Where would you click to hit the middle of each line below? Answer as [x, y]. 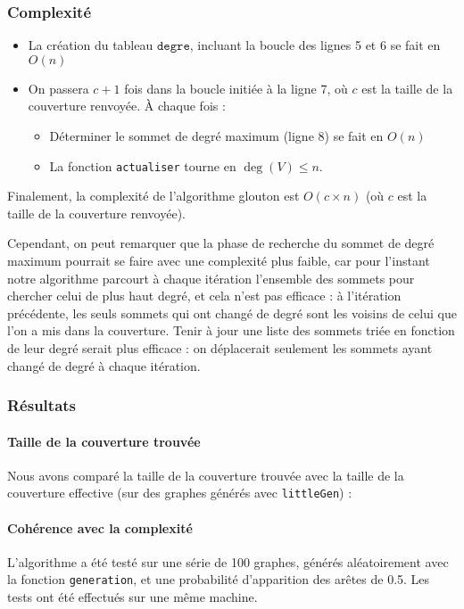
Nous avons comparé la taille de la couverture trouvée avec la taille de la [206, 475]
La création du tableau [91, 45]
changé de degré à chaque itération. [104, 365]
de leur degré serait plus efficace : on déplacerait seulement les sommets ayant [220, 348]
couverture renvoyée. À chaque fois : [127, 106]
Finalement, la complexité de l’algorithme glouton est [153, 196]
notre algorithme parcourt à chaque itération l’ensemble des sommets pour [211, 278]
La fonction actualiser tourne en [143, 165]
